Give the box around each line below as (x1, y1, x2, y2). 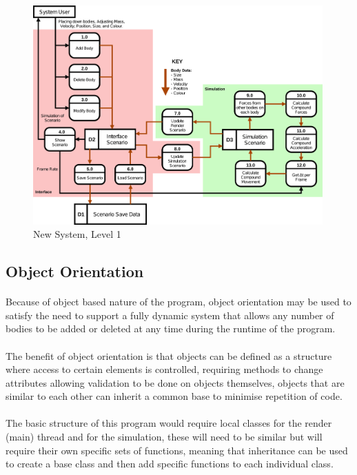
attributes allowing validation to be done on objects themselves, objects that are (6, 375, 345, 390)
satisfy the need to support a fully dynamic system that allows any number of (6, 307, 334, 322)
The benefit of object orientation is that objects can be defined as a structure (6, 348, 332, 363)
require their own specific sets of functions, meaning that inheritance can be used (6, 443, 348, 457)
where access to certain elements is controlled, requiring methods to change (6, 362, 323, 376)
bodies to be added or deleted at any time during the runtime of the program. (6, 321, 336, 336)
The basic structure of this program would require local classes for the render (6, 416, 332, 430)
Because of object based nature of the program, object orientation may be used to (6, 294, 351, 309)
